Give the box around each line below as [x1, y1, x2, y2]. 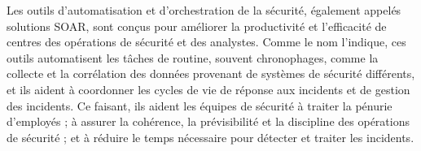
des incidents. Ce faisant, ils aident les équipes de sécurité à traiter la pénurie [7, 97, 392, 114]
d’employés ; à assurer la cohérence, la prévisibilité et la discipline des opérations [7, 113, 410, 130]
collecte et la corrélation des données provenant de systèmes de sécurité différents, [7, 65, 415, 82]
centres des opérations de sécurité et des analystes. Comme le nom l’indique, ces [7, 33, 406, 50]
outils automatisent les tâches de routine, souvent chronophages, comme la [7, 49, 379, 66]
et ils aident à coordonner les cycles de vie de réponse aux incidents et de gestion [7, 80, 410, 97]
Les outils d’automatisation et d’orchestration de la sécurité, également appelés [7, 2, 401, 18]
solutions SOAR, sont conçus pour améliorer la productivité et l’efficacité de [7, 17, 387, 34]
